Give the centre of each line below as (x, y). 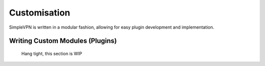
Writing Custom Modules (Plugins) (63, 41)
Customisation (40, 13)
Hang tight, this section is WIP (52, 53)
